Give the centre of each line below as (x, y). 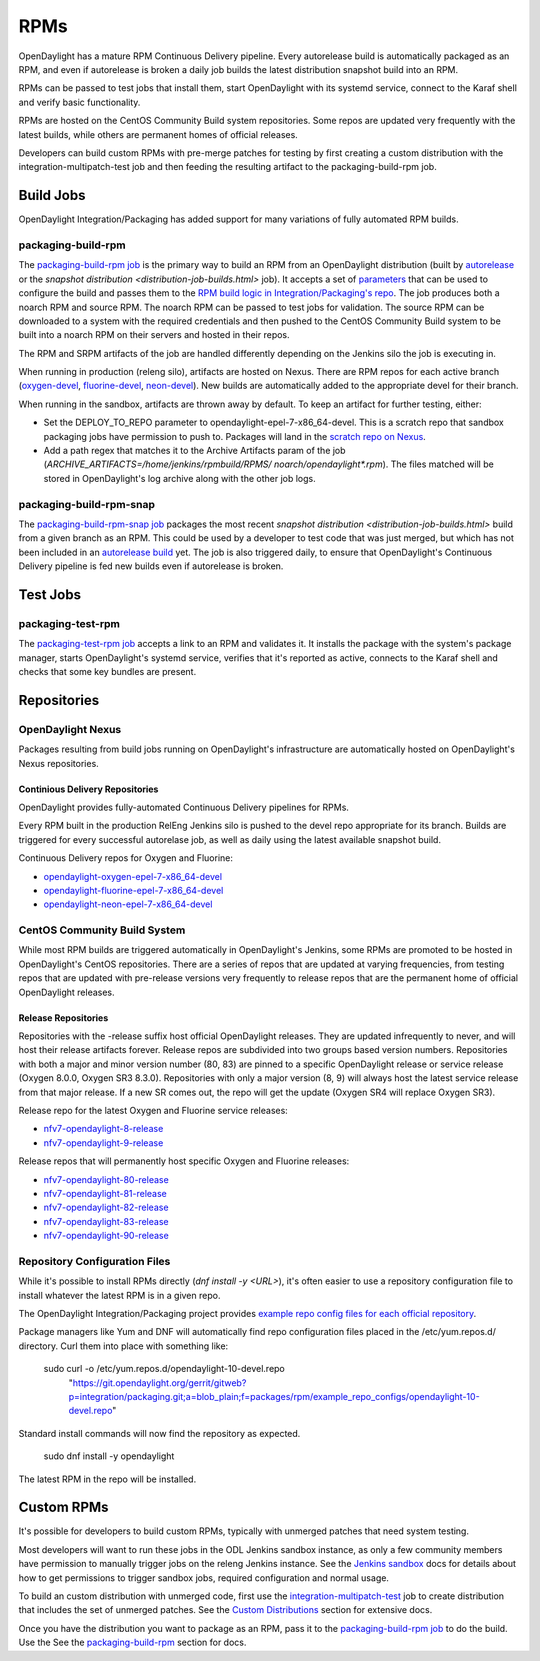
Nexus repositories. (58, 763)
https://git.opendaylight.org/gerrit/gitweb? (159, 1382)
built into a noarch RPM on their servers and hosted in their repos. (154, 335)
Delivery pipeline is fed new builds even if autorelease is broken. (151, 566)
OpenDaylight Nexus (70, 729)
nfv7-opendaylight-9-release (103, 1142)
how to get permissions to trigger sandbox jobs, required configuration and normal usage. (204, 1577)
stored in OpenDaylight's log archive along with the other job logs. (180, 478)
